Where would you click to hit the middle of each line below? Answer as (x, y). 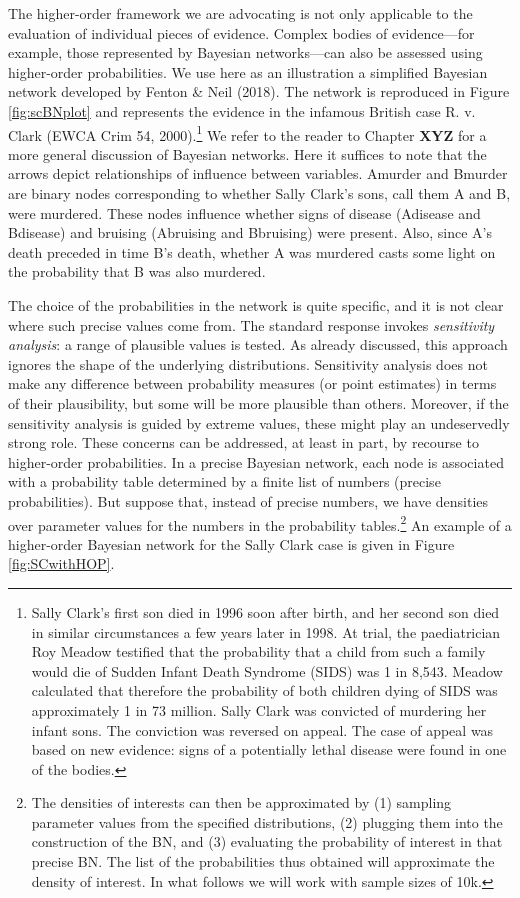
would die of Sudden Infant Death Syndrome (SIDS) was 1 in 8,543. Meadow (267, 670)
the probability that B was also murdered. (137, 271)
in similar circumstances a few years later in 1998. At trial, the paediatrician (266, 631)
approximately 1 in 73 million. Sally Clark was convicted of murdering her (259, 709)
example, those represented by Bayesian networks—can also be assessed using (245, 52)
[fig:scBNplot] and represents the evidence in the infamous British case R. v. (242, 110)
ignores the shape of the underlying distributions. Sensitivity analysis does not (248, 363)
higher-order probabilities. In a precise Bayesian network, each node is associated (256, 461)
